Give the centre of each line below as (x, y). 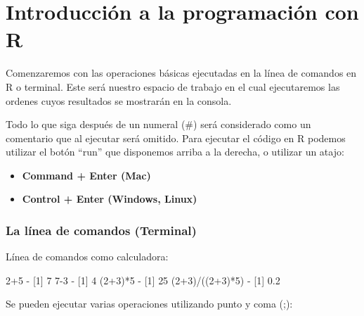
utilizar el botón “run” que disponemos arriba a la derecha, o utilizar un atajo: (175, 152)
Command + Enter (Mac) (86, 175)
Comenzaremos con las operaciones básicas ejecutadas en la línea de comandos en (181, 73)
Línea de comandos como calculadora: (87, 257)
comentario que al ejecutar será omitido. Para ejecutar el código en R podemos (176, 138)
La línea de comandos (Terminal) (101, 230)
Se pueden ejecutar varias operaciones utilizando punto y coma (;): (149, 304)
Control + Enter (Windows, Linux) (110, 199)
